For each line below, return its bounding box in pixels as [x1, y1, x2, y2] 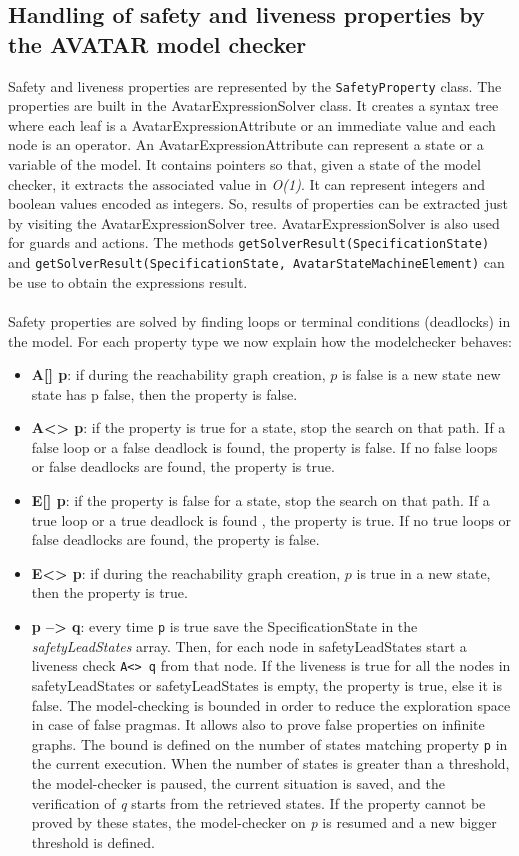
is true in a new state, [356, 562, 491, 583]
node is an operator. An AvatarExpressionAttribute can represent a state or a [8, 134, 484, 155]
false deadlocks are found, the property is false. [31, 529, 320, 550]
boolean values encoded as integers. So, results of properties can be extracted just [8, 193, 509, 214]
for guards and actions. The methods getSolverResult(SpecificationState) [8, 232, 490, 253]
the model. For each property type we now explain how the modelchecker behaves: [8, 330, 512, 351]
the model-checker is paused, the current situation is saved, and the [31, 772, 445, 793]
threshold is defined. [31, 831, 155, 852]
